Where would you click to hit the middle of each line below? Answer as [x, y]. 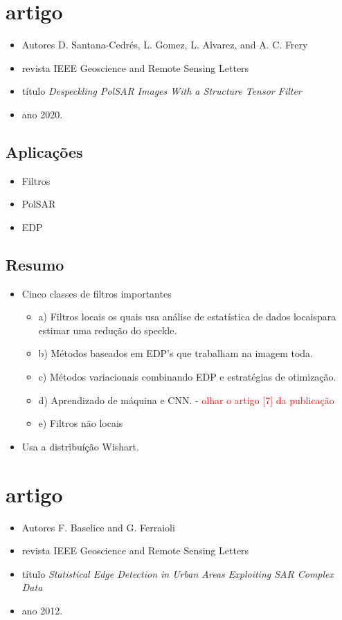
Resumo [35, 264]
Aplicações [44, 151]
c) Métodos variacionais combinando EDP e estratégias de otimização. [187, 377]
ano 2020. [42, 114]
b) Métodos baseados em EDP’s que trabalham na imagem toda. [176, 353]
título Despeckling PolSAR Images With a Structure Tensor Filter [162, 91]
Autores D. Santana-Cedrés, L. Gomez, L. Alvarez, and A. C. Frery [165, 45]
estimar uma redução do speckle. [108, 330]
